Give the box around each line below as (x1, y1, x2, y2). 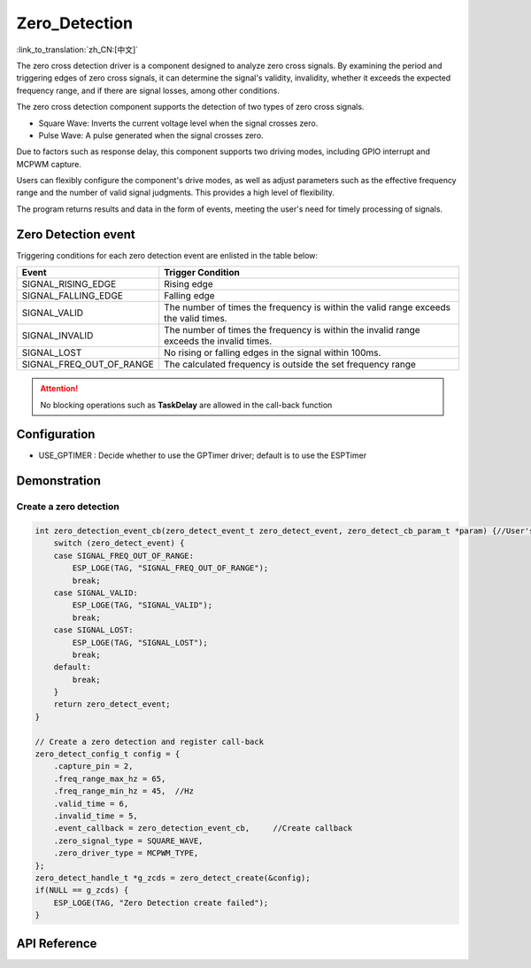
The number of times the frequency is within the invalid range (164, 324, 420, 337)
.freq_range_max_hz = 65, (53, 773, 166, 784)
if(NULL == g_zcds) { (35, 886, 129, 895)
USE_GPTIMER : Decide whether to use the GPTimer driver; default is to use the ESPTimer (38, 450, 367, 461)
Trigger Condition (164, 267, 241, 279)
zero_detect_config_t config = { (35, 749, 181, 759)
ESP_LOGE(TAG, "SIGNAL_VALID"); (72, 600, 212, 610)
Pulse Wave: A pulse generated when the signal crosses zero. (38, 129, 265, 141)
